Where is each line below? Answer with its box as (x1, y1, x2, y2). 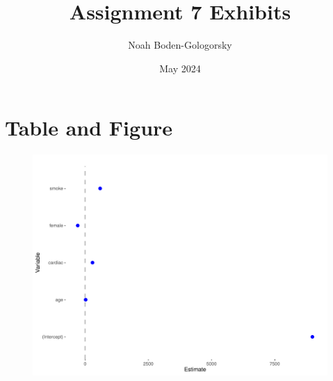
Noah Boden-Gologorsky (128, 38, 232, 52)
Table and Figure (5, 113, 173, 142)
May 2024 (159, 60, 201, 75)
